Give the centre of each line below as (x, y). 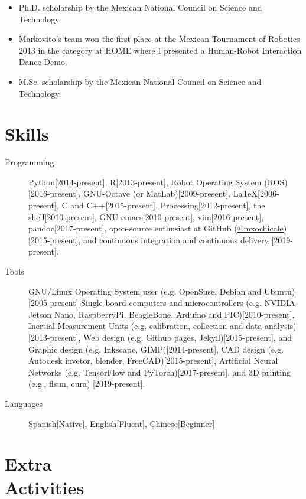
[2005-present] (53, 303)
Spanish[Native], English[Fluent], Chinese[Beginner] (122, 423)
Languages (24, 403)
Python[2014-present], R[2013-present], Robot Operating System (145, 182)
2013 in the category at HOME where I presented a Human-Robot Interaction (160, 50)
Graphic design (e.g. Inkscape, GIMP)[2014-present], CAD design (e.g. (156, 349)
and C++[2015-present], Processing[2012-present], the (168, 205)
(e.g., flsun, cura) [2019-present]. (87, 384)
